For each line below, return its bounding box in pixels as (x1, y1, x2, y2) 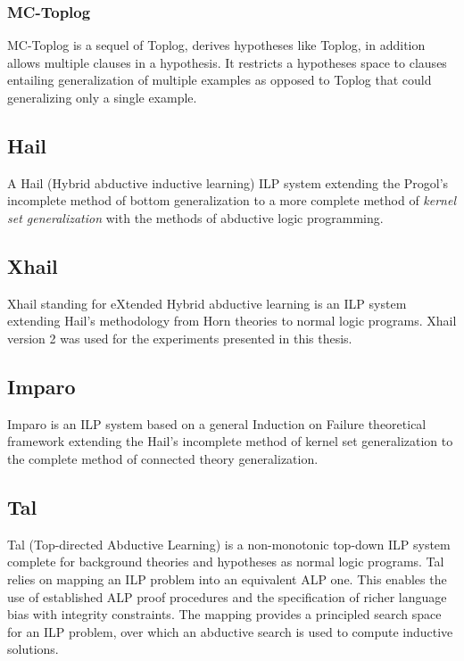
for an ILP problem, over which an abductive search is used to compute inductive (7, 622, 453, 640)
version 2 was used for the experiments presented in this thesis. (7, 328, 352, 347)
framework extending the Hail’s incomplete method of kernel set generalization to (7, 432, 453, 450)
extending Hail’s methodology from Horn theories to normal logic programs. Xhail (7, 311, 457, 330)
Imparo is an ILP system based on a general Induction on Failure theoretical (7, 414, 427, 433)
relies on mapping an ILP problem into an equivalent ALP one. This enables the (7, 569, 447, 588)
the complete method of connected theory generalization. (7, 449, 319, 467)
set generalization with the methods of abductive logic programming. (7, 208, 384, 227)
